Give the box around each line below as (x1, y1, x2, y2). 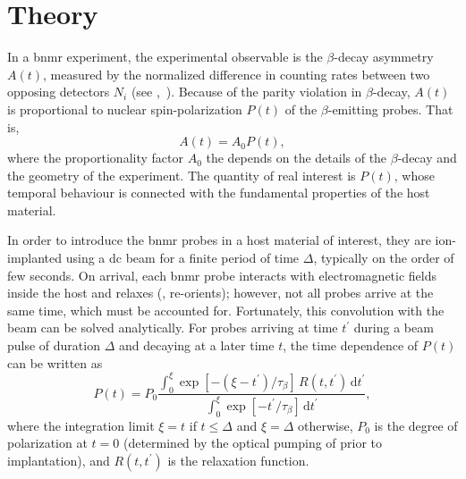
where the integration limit (7, 416, 155, 434)
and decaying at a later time (118, 336, 275, 355)
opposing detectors (7, 82, 110, 101)
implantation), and (7, 450, 110, 469)
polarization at (7, 433, 88, 452)
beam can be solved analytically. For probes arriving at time (7, 318, 338, 337)
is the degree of (374, 416, 458, 434)
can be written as (7, 353, 103, 372)
